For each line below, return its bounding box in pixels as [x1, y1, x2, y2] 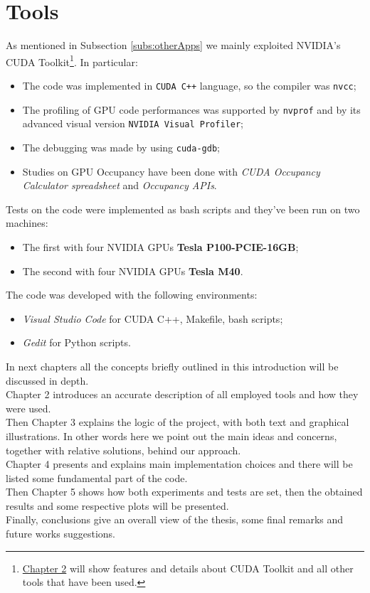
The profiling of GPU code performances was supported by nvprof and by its [22, 102, 361, 117]
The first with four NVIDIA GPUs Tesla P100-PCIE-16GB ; [22, 239, 299, 254]
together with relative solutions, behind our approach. [6, 442, 241, 457]
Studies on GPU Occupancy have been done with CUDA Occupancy [22, 164, 320, 178]
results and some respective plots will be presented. [6, 498, 229, 513]
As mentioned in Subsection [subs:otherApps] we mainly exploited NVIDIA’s [6, 38, 341, 53]
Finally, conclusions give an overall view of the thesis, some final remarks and [6, 512, 344, 527]
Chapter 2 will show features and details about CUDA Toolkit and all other [22, 560, 354, 575]
